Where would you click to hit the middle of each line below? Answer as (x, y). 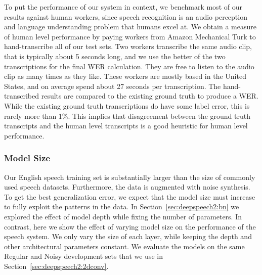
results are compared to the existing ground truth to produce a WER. (150, 96)
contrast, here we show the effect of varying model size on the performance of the (130, 226)
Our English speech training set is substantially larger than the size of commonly (130, 177)
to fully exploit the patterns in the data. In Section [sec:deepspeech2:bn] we (122, 207)
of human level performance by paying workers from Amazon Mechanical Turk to (130, 36)
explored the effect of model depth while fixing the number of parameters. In (123, 216)
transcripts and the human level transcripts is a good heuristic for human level (126, 126)
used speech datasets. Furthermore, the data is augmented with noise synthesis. (127, 187)
